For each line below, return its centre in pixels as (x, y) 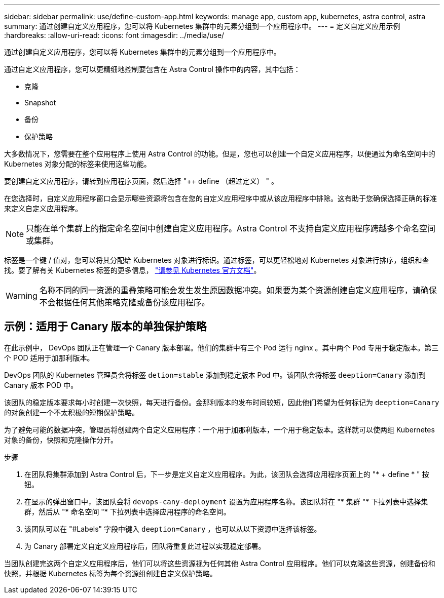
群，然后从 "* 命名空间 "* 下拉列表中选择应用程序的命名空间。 (127, 511)
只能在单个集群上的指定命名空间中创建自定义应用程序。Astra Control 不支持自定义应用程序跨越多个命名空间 (231, 228)
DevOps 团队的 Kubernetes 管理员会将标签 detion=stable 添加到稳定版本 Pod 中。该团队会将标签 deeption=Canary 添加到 (215, 375)
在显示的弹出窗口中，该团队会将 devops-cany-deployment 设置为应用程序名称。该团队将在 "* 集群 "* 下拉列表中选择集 (226, 501)
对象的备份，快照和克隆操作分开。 (61, 440)
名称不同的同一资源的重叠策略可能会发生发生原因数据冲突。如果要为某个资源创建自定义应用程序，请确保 (238, 290)
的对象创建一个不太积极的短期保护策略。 (71, 412)
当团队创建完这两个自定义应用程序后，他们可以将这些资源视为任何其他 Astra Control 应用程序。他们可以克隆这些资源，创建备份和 (220, 563)
